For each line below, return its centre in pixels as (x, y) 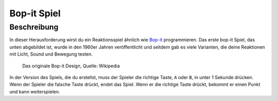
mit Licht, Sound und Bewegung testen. (51, 54)
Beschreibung (34, 27)
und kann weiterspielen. (35, 91)
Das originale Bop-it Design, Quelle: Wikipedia (71, 66)
